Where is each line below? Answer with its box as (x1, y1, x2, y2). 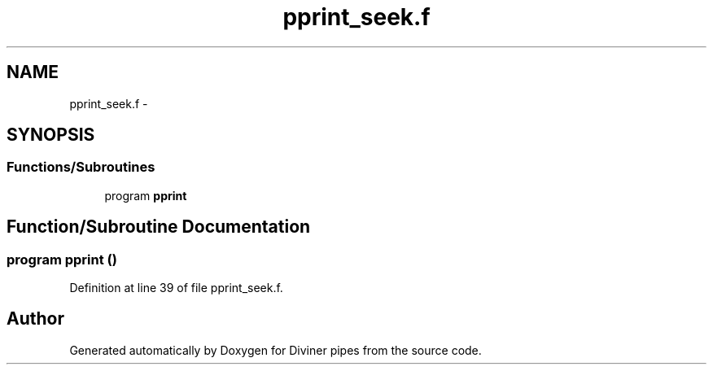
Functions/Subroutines (7, 159, 155, 176)
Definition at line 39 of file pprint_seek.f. (69, 281, 283, 295)
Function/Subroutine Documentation (7, 216, 311, 238)
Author (7, 308, 64, 330)
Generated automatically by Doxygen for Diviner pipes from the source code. (69, 343, 482, 357)
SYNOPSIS (7, 124, 95, 146)
